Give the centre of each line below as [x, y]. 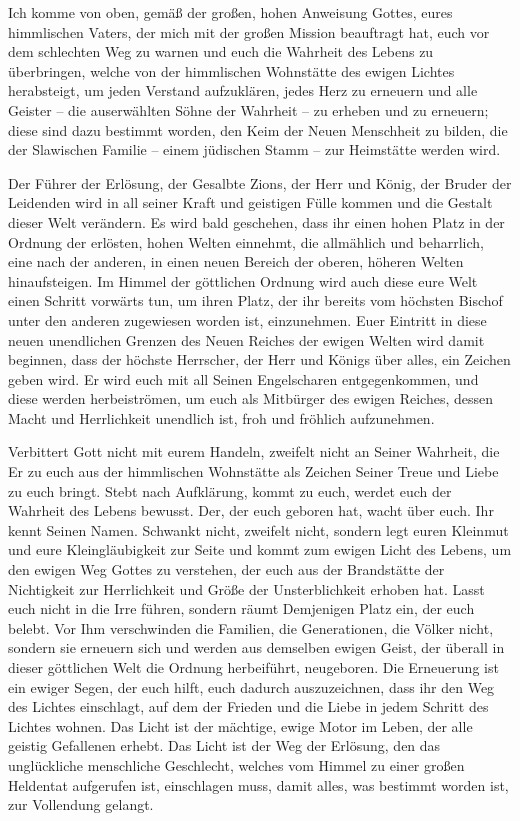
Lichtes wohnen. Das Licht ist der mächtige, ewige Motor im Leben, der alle [240, 725]
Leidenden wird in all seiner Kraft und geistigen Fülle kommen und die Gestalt [250, 202]
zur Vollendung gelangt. [81, 804]
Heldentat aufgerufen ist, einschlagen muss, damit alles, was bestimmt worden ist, [258, 784]
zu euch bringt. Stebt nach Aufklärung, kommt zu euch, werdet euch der [230, 490]
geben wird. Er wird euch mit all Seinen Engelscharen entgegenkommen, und [243, 378]
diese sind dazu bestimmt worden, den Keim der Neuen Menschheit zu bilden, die [258, 129]
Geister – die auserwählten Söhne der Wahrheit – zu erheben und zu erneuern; [248, 109]
